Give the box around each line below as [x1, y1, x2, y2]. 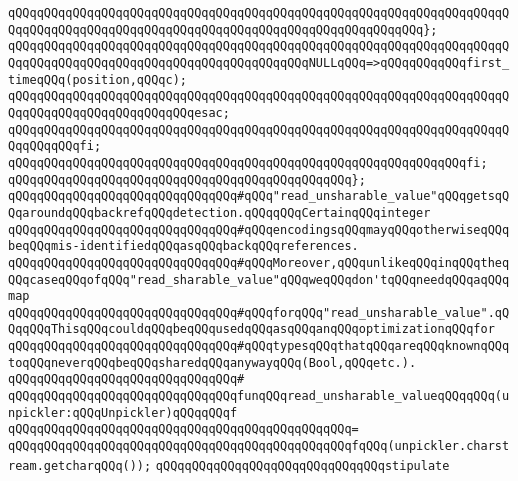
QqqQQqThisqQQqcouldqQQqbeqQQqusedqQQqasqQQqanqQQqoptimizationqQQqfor [8, 322, 495, 337]
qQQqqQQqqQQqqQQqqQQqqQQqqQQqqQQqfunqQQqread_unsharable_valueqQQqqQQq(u [8, 389, 510, 404]
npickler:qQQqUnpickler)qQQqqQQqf [8, 405, 238, 420]
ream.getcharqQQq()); [8, 458, 152, 473]
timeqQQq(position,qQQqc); [8, 72, 187, 87]
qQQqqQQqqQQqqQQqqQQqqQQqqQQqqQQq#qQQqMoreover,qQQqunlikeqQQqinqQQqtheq [8, 255, 510, 270]
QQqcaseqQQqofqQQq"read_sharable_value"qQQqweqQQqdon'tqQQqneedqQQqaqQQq [8, 272, 510, 287]
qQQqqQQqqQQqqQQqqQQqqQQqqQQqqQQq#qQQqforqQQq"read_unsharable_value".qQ [8, 305, 510, 320]
